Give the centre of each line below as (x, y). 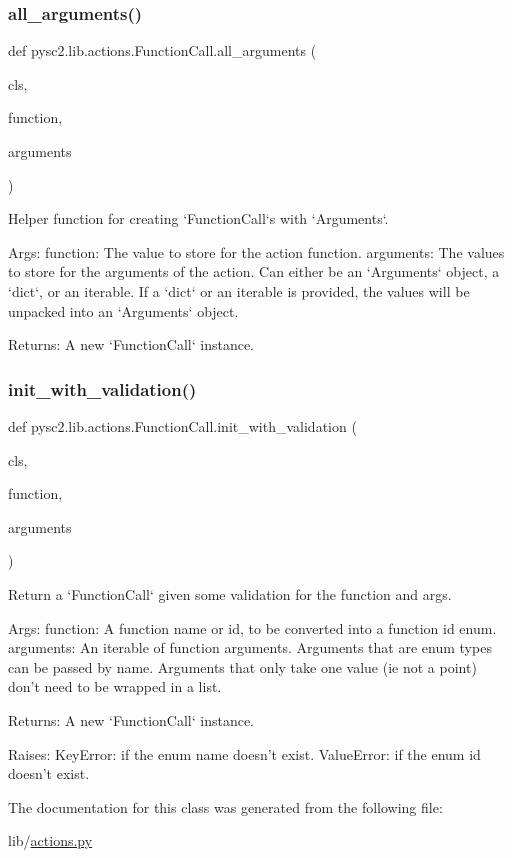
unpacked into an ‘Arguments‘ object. (123, 310)
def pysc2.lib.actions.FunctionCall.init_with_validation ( (182, 425)
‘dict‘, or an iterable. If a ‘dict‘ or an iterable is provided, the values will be (239, 290)
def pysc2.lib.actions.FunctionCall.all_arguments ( (162, 50)
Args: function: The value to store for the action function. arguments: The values (256, 251)
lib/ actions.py (50, 840)
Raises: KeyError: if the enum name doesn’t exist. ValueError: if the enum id (244, 753)
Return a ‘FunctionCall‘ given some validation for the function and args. (230, 593)
